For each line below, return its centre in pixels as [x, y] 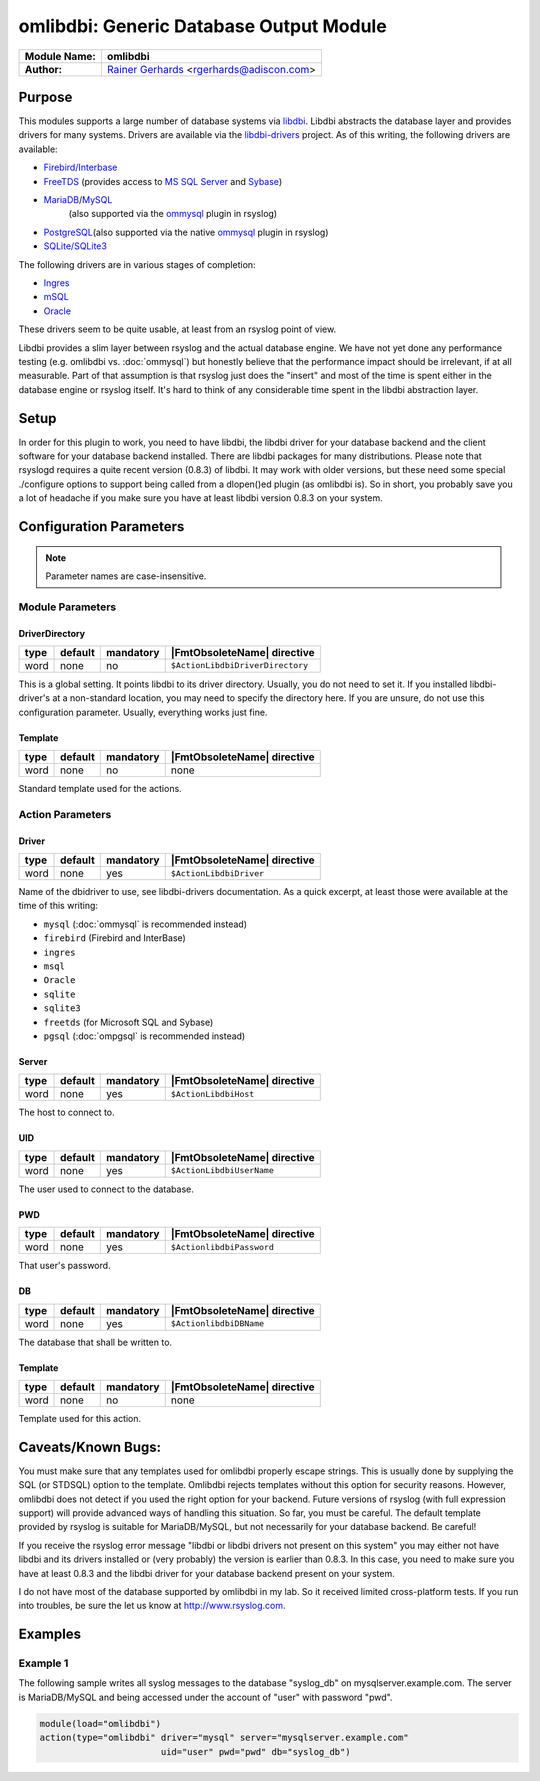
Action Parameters [65, 814]
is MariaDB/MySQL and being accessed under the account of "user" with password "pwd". [205, 1697]
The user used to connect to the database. [106, 1189]
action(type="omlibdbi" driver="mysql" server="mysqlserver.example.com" [224, 1738]
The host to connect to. [66, 1112]
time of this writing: [58, 906]
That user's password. [64, 1266]
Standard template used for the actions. [100, 789]
